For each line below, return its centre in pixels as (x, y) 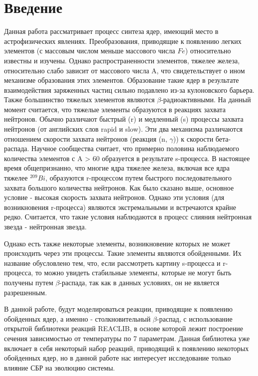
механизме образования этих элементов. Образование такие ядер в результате (122, 80)
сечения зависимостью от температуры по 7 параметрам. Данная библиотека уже (127, 338)
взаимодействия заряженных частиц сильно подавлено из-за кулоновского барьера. (129, 90)
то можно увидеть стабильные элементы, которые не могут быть (133, 273)
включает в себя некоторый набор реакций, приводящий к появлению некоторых (127, 348)
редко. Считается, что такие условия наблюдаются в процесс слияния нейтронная (128, 217)
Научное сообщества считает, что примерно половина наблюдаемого (135, 148)
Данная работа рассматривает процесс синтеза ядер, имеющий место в (111, 31)
